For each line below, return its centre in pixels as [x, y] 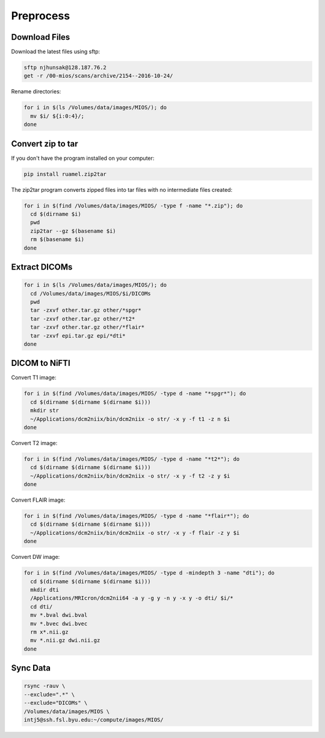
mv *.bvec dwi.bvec [59, 623]
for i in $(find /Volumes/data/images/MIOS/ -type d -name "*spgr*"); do [135, 394]
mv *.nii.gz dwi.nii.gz [65, 640]
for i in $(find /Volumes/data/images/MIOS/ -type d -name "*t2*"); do [132, 459]
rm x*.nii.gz [49, 632]
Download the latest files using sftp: [56, 52]
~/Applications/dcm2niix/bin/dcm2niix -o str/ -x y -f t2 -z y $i [130, 476]
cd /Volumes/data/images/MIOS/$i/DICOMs [91, 293]
